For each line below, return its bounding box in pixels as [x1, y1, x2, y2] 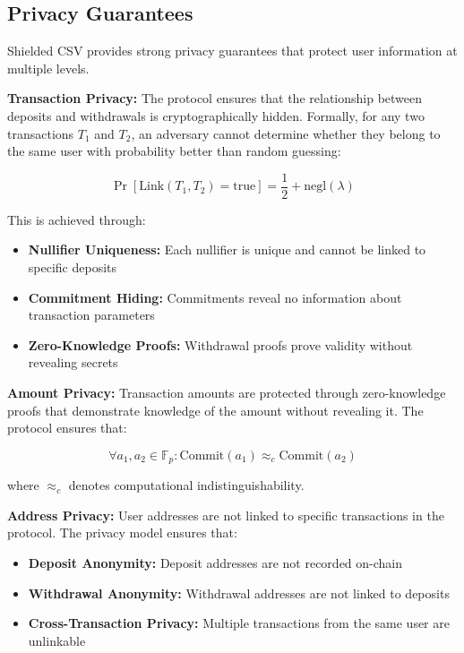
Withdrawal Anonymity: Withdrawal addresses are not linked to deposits [28, 583, 450, 602]
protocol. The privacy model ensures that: [7, 523, 237, 542]
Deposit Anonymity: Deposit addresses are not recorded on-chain [28, 554, 403, 571]
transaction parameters [28, 305, 155, 324]
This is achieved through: [7, 210, 146, 228]
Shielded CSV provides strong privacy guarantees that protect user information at [7, 41, 458, 60]
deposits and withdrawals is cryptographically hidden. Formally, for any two [7, 106, 425, 125]
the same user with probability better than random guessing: [7, 142, 341, 160]
